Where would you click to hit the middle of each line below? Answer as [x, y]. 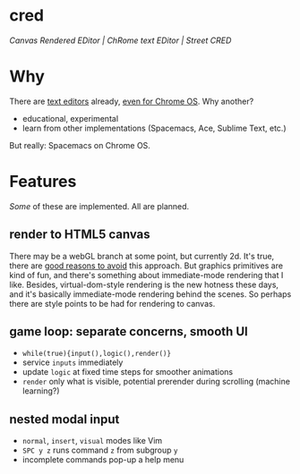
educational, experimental [70, 118]
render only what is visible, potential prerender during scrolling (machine [156, 382]
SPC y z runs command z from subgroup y [100, 450]
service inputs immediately [73, 362]
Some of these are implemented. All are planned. [99, 206]
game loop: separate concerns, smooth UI [129, 332]
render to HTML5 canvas [80, 235]
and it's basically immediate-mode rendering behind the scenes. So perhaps [150, 294]
